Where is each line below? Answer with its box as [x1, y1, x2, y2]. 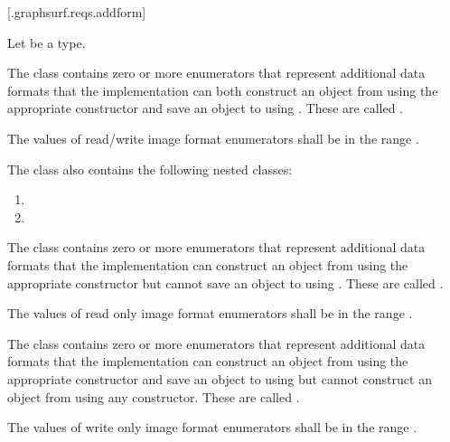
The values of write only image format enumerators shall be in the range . [7, 418, 417, 437]
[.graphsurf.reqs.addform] [7, 3, 146, 21]
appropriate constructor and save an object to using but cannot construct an [7, 369, 432, 388]
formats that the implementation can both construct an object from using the [7, 80, 438, 99]
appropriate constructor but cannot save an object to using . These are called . [7, 273, 444, 292]
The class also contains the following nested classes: [7, 159, 293, 178]
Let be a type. [7, 33, 86, 52]
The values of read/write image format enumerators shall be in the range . [7, 128, 419, 147]
